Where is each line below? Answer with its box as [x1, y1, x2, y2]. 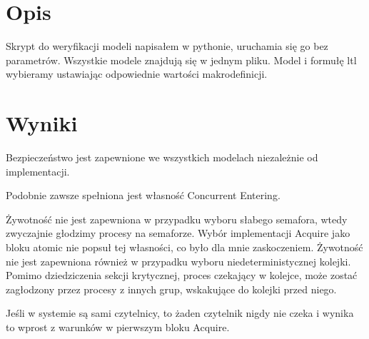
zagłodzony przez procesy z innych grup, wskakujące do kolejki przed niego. [6, 281, 337, 296]
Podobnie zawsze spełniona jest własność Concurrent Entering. [6, 188, 280, 203]
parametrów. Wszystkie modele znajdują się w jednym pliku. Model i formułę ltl [6, 52, 357, 67]
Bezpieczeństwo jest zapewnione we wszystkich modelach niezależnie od [6, 150, 318, 165]
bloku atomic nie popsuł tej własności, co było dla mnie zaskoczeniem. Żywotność [6, 240, 363, 254]
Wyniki [6, 108, 78, 138]
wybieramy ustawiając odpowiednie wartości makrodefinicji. [6, 66, 268, 81]
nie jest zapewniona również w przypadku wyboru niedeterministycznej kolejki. [6, 253, 351, 268]
